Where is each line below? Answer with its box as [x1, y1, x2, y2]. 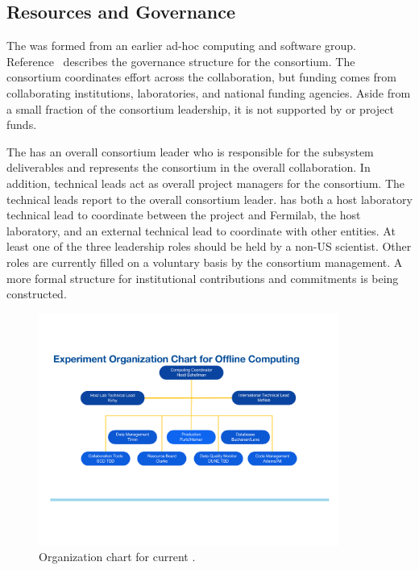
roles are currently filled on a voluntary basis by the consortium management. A [6, 253, 403, 270]
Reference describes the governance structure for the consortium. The [6, 52, 355, 69]
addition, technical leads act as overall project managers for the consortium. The [6, 174, 404, 191]
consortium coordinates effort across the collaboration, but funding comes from [6, 69, 397, 85]
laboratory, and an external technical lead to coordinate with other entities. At [6, 222, 396, 239]
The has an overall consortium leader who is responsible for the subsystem [6, 143, 374, 160]
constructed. [6, 285, 67, 302]
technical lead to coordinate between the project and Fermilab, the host [6, 206, 361, 223]
